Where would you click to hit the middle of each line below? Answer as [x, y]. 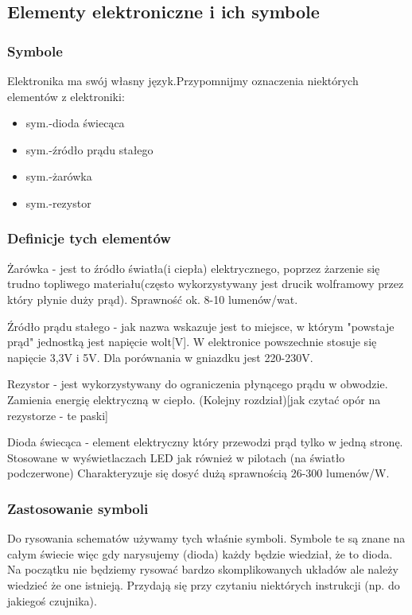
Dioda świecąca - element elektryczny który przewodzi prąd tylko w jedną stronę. [205, 442]
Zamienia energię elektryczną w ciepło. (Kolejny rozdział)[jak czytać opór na [194, 399]
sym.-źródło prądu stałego [89, 149]
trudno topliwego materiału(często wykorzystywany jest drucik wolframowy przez [206, 284]
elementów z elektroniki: [66, 96]
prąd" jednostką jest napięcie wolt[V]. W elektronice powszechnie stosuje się [192, 342]
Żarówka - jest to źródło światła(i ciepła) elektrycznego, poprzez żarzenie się [194, 268]
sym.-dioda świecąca [75, 123]
